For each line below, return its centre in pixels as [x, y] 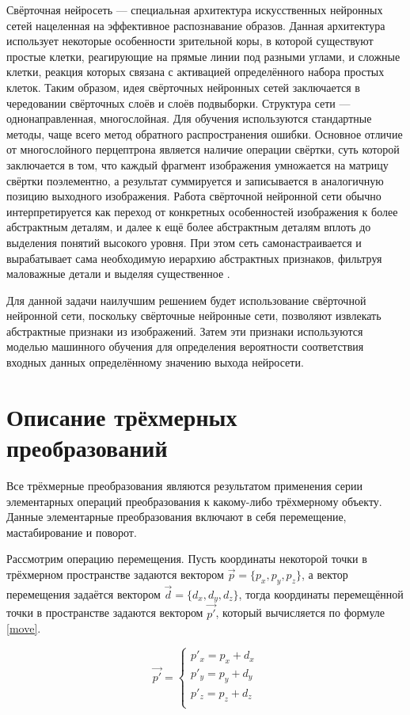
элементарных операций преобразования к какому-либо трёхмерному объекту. [194, 501]
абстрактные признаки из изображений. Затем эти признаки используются [185, 331]
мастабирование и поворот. [72, 532]
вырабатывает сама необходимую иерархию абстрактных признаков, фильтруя [194, 258]
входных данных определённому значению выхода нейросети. [155, 362]
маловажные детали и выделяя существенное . [118, 274]
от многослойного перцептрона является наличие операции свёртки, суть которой [203, 149]
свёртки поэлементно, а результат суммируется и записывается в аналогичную [195, 180]
